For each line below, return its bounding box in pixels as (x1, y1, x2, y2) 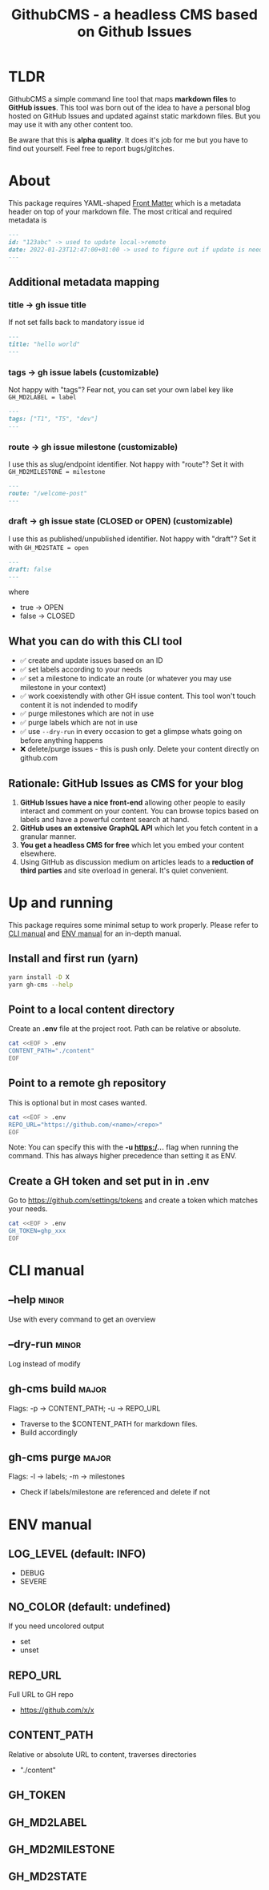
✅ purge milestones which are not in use (19, 708, 155, 718)
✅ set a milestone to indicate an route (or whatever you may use (19, 674, 232, 684)
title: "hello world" (8, 340, 81, 348)
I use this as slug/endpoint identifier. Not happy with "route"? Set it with (8, 459, 244, 469)
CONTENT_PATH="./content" (8, 1047, 94, 1055)
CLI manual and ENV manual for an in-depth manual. (8, 929, 182, 938)
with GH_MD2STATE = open (8, 542, 90, 552)
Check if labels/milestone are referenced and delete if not (19, 1487, 211, 1497)
